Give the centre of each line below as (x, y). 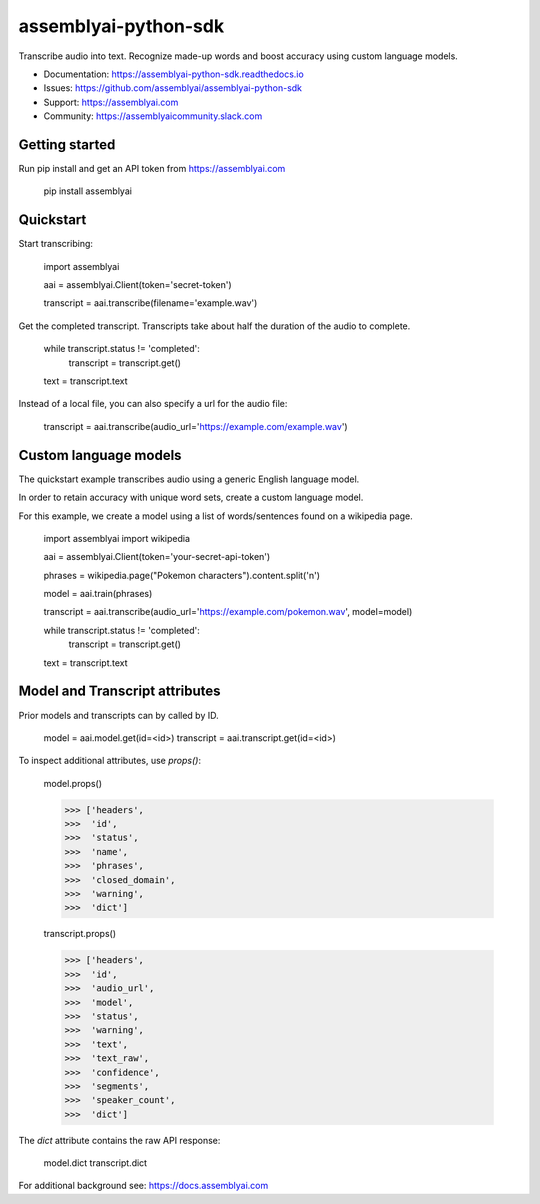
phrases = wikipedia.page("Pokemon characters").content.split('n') (181, 575)
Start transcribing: (56, 244)
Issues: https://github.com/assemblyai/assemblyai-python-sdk (173, 88)
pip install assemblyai (87, 191)
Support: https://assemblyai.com (111, 102)
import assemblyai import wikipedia (116, 538)
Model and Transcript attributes (119, 691)
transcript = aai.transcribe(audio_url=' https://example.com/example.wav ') (196, 426)
